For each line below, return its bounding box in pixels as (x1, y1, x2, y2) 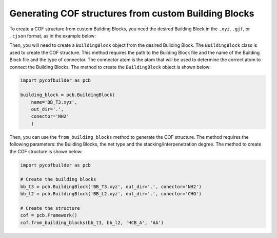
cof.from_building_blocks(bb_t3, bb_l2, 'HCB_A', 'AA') (20, 219, 164, 226)
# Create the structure (20, 205, 81, 211)
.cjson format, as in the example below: (9, 32, 96, 39)
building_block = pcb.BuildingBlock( (20, 92, 115, 98)
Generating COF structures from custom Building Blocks (9, 8, 254, 19)
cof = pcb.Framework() (20, 212, 77, 218)
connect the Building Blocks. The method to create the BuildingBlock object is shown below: (9, 64, 211, 70)
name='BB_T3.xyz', (31, 99, 77, 105)
